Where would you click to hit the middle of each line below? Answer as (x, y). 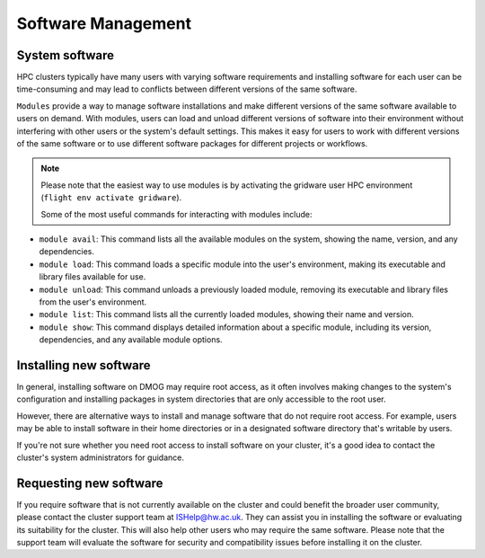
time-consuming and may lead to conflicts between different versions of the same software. (187, 89)
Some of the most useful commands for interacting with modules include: (177, 214)
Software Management (104, 23)
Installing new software (84, 365)
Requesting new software (90, 483)
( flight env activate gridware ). (111, 198)
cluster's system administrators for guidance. (100, 457)
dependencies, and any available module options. (131, 340)
